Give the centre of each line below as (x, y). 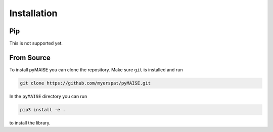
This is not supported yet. (36, 43)
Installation (33, 13)
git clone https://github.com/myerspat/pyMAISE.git (85, 83)
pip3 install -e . (43, 109)
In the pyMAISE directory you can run (48, 96)
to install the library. (30, 123)
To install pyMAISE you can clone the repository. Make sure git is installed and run (96, 70)
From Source (30, 57)
